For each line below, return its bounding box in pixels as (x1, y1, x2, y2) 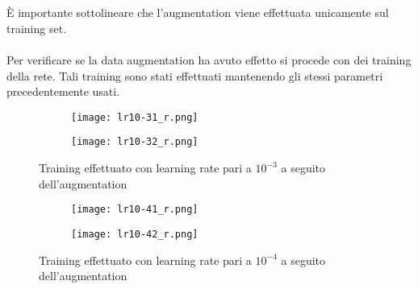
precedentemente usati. (6, 83, 120, 100)
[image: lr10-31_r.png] (71, 111, 199, 123)
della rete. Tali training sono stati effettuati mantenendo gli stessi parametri (6, 67, 383, 84)
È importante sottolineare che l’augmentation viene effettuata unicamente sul (6, 4, 389, 21)
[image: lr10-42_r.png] (71, 228, 199, 240)
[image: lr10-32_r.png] (71, 136, 199, 148)
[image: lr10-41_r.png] (71, 204, 199, 216)
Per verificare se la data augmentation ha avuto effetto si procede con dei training (6, 51, 412, 68)
